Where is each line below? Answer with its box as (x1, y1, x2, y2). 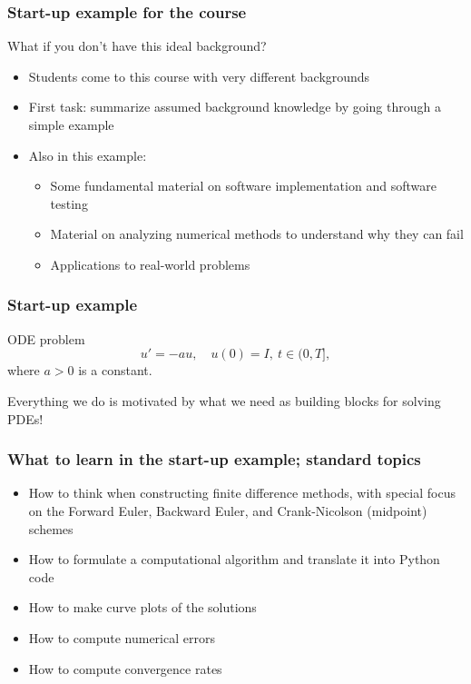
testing (50, 193, 88, 213)
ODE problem (7, 329, 85, 348)
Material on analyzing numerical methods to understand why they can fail (50, 224, 464, 243)
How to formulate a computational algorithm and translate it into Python (28, 550, 440, 569)
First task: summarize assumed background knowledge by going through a (28, 97, 441, 116)
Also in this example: (28, 145, 147, 164)
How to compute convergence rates (28, 659, 222, 678)
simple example (28, 115, 114, 134)
